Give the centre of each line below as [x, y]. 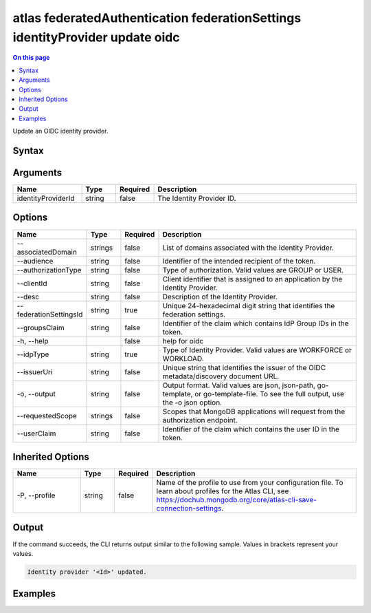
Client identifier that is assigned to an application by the [252, 279]
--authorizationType [49, 270]
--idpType [33, 354]
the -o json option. [192, 402]
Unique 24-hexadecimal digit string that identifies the [249, 305]
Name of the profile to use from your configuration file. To [250, 483]
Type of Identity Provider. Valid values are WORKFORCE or [257, 349]
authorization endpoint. [200, 420]
